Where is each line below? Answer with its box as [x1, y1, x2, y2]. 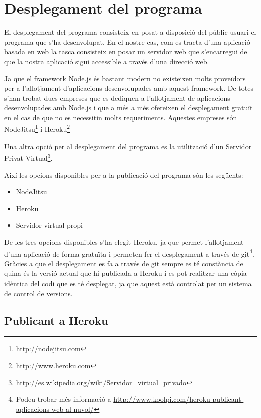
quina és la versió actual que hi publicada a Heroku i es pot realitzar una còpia [4, 268, 247, 278]
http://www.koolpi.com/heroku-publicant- [113, 394, 244, 404]
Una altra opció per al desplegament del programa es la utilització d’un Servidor [4, 141, 252, 151]
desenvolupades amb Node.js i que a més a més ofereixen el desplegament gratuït [4, 102, 253, 113]
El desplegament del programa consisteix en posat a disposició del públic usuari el [4, 27, 256, 37]
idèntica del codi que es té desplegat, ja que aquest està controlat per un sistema [4, 277, 252, 288]
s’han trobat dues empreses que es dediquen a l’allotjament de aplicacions [4, 92, 230, 103]
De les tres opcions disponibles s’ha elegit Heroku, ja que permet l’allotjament [4, 236, 244, 247]
